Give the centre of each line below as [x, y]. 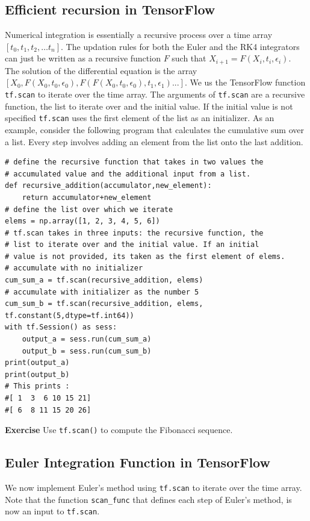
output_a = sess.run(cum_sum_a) [87, 339]
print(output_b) [37, 374]
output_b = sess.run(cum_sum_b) [87, 351]
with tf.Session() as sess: [61, 327]
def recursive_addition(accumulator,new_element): [108, 186]
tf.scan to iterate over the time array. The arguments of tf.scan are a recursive [155, 94]
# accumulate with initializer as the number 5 [102, 292]
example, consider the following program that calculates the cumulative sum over [154, 129]
